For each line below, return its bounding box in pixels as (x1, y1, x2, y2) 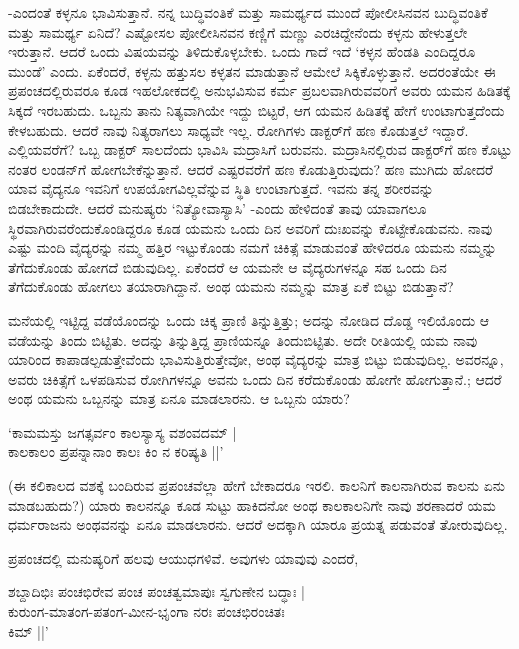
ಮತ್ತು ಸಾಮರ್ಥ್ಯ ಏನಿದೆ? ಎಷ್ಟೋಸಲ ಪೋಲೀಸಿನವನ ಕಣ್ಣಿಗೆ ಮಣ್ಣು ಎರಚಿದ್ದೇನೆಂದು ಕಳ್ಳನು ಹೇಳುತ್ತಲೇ (8, 21, 468, 42)
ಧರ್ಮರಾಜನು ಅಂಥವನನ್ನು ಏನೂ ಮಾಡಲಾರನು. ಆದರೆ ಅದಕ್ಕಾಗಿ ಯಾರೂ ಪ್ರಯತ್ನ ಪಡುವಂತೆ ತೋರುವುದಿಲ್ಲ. (8, 514, 508, 535)
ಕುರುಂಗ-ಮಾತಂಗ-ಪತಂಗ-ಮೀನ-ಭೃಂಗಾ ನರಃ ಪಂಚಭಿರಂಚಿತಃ (8, 601, 285, 622)
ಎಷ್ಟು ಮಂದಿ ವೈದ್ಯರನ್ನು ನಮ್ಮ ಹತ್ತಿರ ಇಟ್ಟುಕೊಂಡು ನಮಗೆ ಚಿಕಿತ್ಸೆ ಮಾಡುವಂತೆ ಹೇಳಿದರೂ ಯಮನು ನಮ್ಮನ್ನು (8, 237, 497, 258)
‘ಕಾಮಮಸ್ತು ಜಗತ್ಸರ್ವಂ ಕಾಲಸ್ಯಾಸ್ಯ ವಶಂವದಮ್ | (8, 421, 237, 442)
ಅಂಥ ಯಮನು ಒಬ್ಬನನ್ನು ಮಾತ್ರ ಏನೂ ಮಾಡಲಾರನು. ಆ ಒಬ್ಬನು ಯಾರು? (8, 388, 350, 409)
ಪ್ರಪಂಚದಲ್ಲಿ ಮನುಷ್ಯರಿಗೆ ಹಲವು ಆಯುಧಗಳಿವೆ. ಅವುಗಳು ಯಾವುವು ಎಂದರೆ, (8, 547, 359, 568)
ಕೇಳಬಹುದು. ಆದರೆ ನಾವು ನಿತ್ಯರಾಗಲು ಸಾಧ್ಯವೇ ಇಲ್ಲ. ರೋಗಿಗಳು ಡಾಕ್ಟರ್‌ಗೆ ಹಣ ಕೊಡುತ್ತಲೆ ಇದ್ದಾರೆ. (8, 119, 469, 140)
